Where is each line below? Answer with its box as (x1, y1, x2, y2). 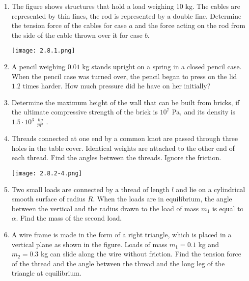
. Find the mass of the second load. (16, 213, 122, 223)
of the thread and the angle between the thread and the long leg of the (11, 258, 225, 268)
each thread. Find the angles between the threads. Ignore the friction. (11, 152, 221, 163)
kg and (198, 239, 219, 249)
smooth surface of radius (11, 194, 85, 204)
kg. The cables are (185, 1, 241, 11)
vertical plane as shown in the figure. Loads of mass (11, 239, 167, 249)
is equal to (212, 203, 244, 213)
